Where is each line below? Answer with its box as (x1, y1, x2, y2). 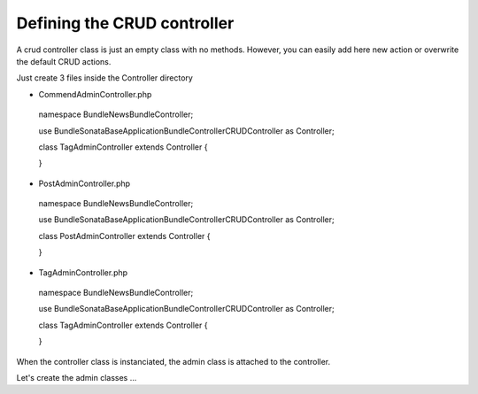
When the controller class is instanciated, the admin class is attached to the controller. (16, 356, 331, 367)
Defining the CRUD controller (16, 13, 235, 33)
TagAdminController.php (38, 267, 128, 278)
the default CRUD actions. (16, 56, 112, 66)
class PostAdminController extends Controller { (38, 230, 211, 241)
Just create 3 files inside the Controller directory (16, 73, 194, 83)
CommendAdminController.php (38, 89, 152, 99)
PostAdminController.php (38, 178, 131, 189)
